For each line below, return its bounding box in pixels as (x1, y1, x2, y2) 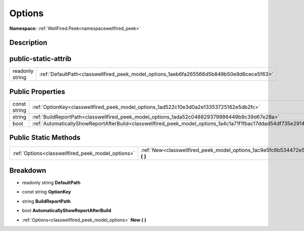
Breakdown (9, 166, 47, 175)
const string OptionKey (22, 189, 71, 195)
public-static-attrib (9, 55, 72, 63)
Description (9, 38, 48, 47)
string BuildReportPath (22, 198, 71, 204)
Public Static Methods (9, 133, 81, 142)
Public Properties (9, 87, 65, 96)
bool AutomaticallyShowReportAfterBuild (22, 208, 111, 214)
